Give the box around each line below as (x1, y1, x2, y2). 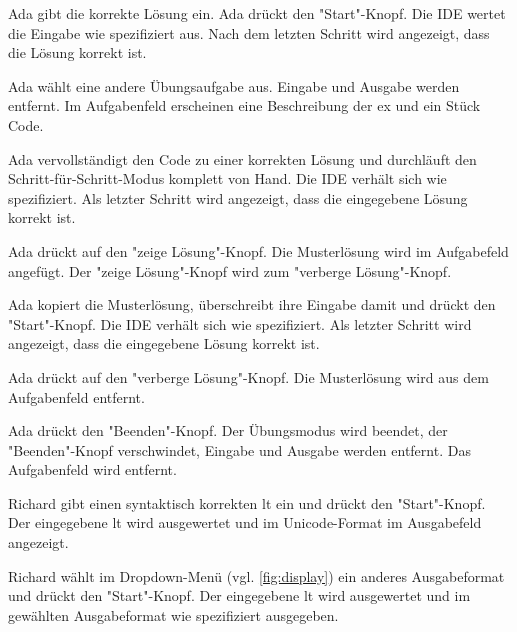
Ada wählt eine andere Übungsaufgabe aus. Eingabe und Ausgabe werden (8, 75, 460, 96)
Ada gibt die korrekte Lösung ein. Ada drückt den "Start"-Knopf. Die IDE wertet (8, 3, 506, 23)
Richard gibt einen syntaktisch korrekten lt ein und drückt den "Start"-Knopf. (8, 492, 486, 513)
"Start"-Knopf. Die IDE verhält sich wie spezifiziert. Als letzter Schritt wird (8, 313, 472, 334)
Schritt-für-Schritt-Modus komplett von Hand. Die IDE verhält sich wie (8, 168, 447, 189)
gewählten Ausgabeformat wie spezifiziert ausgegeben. (8, 604, 339, 625)
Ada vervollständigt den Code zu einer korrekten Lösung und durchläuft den (8, 148, 477, 169)
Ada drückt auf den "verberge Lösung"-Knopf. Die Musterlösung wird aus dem (8, 366, 489, 387)
